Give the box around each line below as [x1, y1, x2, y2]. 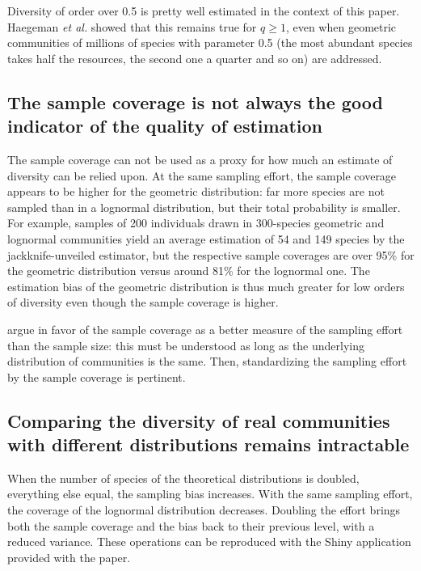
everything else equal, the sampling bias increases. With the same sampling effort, [7, 485, 413, 502]
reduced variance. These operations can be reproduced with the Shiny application [7, 533, 411, 550]
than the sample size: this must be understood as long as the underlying [7, 336, 365, 353]
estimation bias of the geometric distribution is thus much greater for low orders [7, 277, 405, 294]
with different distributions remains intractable [7, 432, 410, 457]
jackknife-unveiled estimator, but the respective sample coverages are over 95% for [7, 246, 415, 263]
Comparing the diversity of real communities [7, 408, 390, 433]
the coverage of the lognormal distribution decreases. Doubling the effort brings [7, 501, 401, 518]
